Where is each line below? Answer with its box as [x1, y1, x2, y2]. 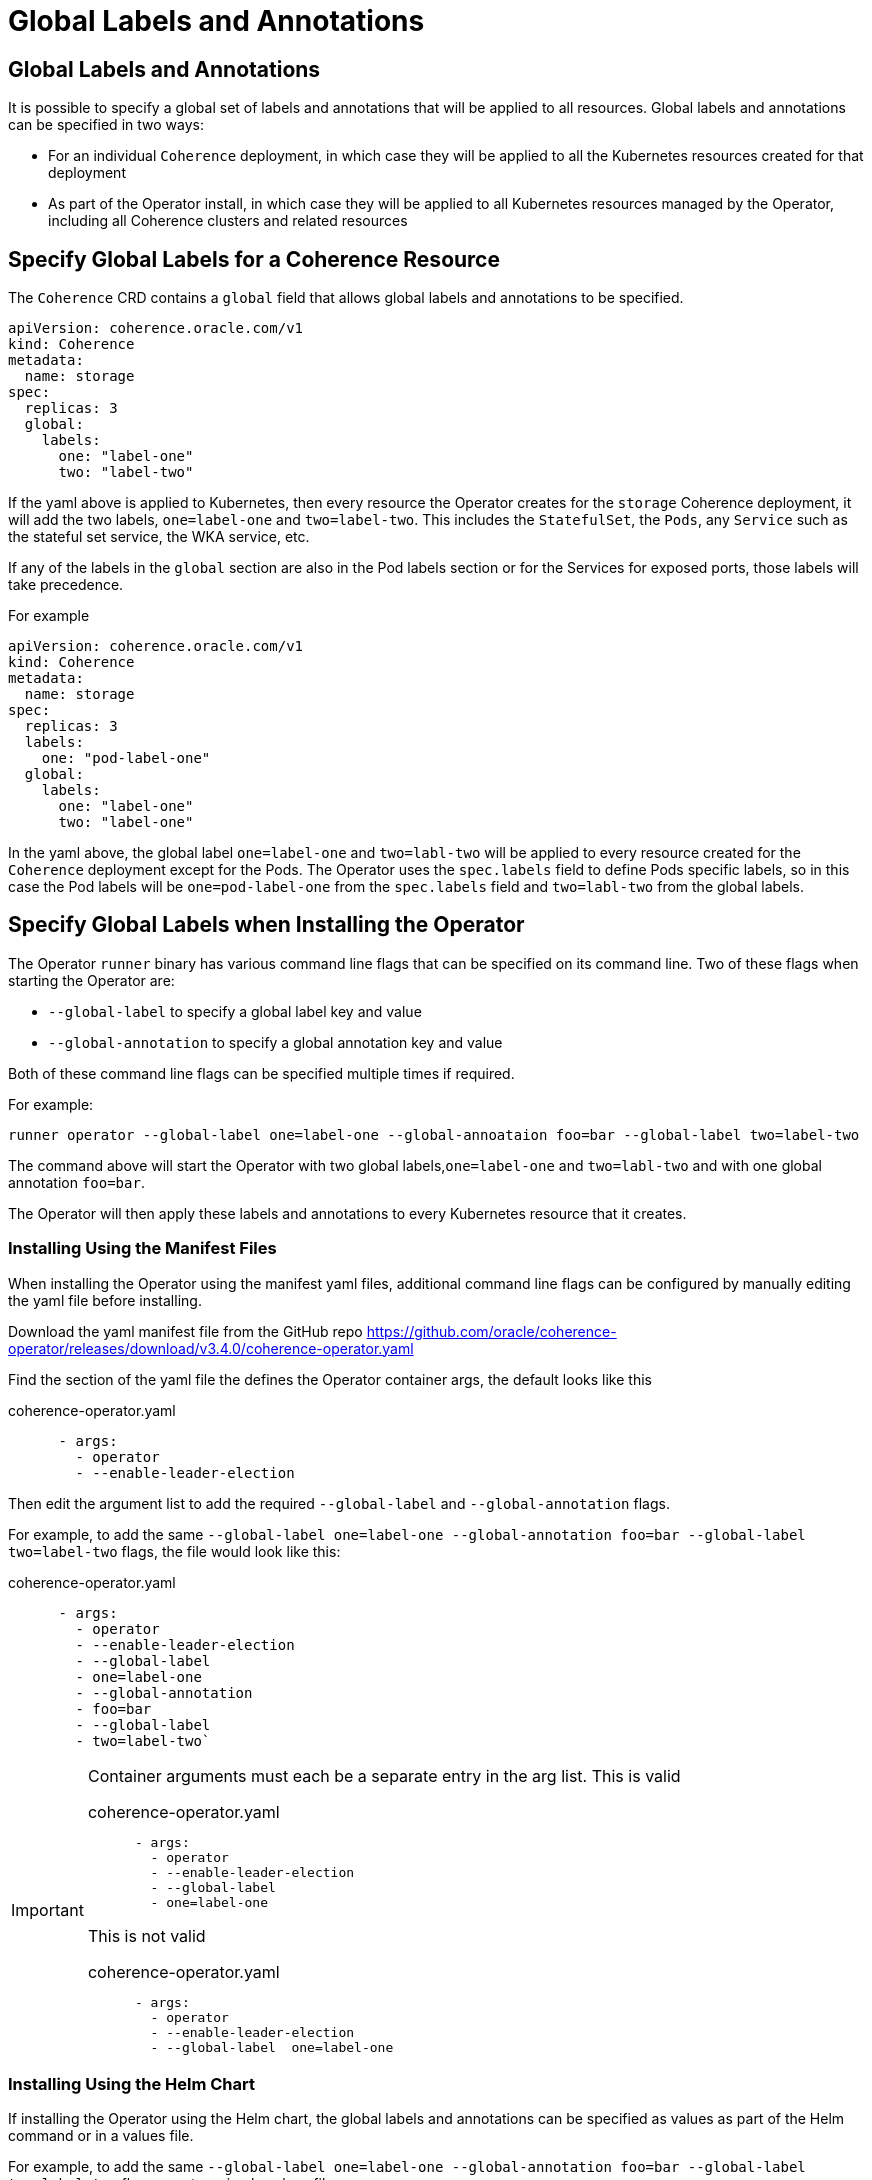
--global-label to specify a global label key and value [48, 1002, 422, 1020]
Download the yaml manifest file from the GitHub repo [8, 1322, 363, 1340]
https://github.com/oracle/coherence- [366, 1322, 617, 1340]
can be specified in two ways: [8, 116, 204, 134]
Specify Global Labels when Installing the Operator [8, 912, 525, 938]
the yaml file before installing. [8, 1291, 202, 1309]
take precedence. [8, 576, 124, 594]
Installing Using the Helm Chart [8, 2073, 255, 2094]
